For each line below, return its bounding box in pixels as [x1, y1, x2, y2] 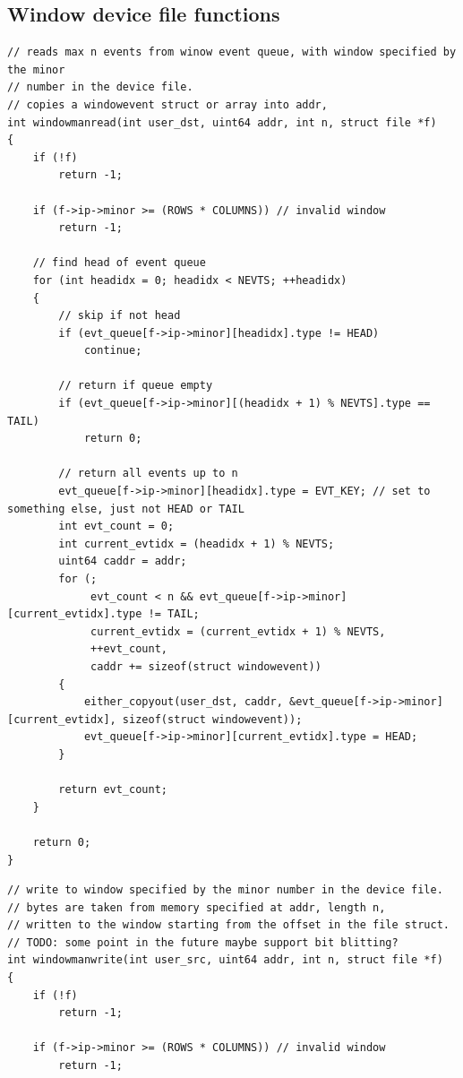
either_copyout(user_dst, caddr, [83, 695, 283, 709]
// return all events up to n [58, 467, 238, 480]
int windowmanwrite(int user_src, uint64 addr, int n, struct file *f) [7, 953, 443, 967]
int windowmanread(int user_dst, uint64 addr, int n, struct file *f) [7, 116, 437, 129]
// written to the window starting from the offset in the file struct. [7, 918, 450, 932]
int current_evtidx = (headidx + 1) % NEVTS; [58, 537, 335, 550]
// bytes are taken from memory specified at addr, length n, [7, 901, 386, 914]
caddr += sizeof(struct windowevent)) [90, 660, 322, 673]
